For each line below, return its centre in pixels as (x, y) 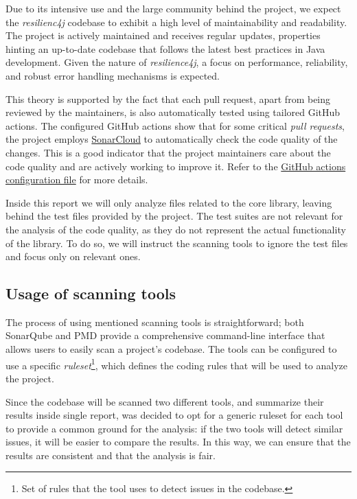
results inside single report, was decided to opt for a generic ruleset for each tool (174, 415)
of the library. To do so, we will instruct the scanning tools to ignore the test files (177, 243)
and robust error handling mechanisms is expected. (113, 75)
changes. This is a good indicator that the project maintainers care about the (168, 152)
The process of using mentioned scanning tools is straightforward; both (155, 322)
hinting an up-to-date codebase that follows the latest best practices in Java (165, 48)
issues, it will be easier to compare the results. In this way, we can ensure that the (178, 442)
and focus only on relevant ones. (73, 256)
